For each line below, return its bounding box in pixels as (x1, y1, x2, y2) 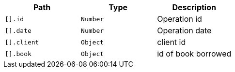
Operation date (157, 26, 212, 35)
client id (157, 37, 186, 47)
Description (172, 2, 216, 12)
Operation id (157, 14, 202, 24)
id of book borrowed (157, 49, 232, 58)
